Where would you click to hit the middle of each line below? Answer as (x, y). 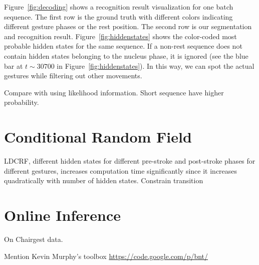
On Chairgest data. (34, 239)
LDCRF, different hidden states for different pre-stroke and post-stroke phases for (130, 161)
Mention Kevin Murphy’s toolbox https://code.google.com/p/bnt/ (106, 256)
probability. (22, 102)
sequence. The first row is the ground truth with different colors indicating (118, 16)
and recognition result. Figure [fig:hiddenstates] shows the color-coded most (120, 36)
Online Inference (62, 215)
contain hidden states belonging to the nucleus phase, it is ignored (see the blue (126, 55)
